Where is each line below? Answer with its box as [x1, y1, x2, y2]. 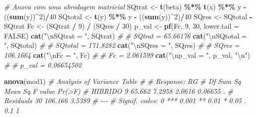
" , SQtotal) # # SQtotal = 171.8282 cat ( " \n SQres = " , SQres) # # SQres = [4, 40, 240, 50]
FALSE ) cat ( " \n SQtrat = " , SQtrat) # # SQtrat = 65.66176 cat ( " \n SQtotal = [4, 30, 247, 40]
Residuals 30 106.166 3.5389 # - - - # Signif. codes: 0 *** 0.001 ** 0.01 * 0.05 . [4, 95, 247, 106]
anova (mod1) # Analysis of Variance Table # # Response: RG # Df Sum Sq [4, 76, 241, 86]
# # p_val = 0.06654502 [4, 59, 82, 70]
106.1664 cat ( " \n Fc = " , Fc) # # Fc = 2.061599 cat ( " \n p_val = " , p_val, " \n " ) [4, 49, 250, 60]
